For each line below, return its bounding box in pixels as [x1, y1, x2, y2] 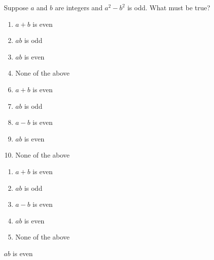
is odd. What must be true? [127, 2, 211, 12]
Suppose [4, 2, 29, 12]
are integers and [54, 2, 103, 12]
